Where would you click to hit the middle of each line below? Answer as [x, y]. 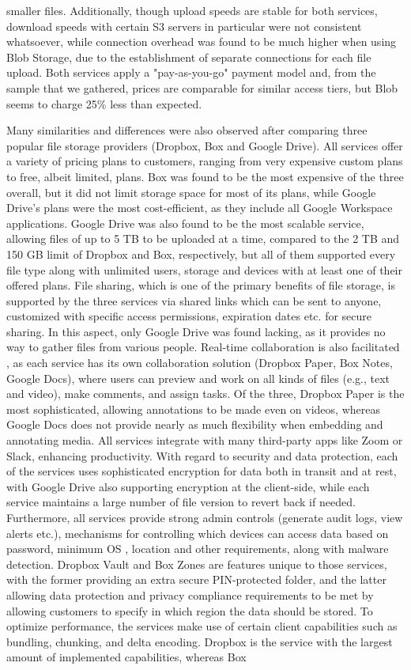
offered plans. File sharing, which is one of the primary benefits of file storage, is [201, 285]
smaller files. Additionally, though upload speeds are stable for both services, [192, 10]
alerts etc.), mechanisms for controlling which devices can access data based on [198, 533]
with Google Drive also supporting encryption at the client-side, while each [188, 486]
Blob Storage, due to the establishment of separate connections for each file [189, 57]
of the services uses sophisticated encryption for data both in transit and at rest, [202, 471]
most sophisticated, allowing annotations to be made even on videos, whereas [193, 409]
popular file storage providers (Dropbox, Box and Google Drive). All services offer [205, 145]
